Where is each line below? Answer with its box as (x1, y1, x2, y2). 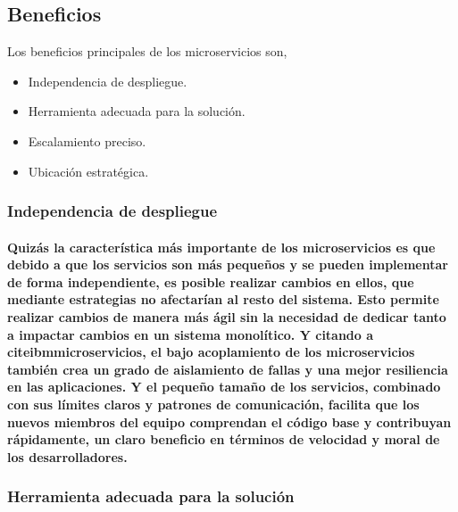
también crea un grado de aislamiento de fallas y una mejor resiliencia (7, 359, 448, 378)
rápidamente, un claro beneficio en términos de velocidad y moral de (7, 430, 440, 449)
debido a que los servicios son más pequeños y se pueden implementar (7, 255, 448, 274)
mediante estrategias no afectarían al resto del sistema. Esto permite (7, 290, 439, 309)
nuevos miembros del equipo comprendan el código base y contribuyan (7, 412, 452, 431)
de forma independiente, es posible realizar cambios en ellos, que (7, 272, 414, 291)
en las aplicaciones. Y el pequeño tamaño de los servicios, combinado (7, 377, 441, 396)
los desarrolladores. (7, 447, 128, 466)
